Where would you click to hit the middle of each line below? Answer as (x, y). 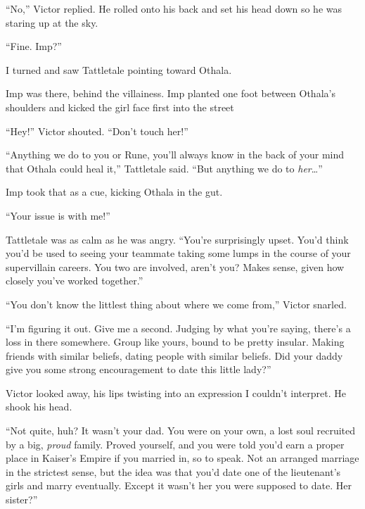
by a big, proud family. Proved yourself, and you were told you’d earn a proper (175, 444)
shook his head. (39, 407)
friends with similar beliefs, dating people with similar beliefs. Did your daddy (174, 355)
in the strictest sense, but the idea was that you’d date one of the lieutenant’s (173, 471)
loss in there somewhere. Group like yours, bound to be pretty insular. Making (175, 342)
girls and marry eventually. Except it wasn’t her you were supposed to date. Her (179, 485)
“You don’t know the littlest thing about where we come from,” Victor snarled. (176, 304)
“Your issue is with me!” (58, 215)
